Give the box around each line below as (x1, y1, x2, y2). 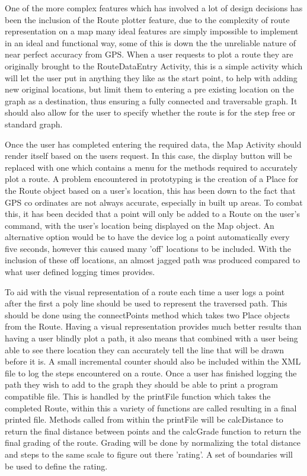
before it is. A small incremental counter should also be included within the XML (5, 355, 301, 368)
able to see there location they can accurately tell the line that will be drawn (5, 343, 284, 356)
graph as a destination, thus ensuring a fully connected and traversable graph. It (5, 94, 298, 107)
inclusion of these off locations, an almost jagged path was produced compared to (5, 254, 300, 266)
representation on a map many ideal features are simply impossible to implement (5, 25, 299, 37)
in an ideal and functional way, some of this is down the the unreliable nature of (5, 36, 296, 49)
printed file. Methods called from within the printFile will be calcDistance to (5, 413, 283, 426)
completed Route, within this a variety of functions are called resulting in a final (5, 401, 297, 414)
